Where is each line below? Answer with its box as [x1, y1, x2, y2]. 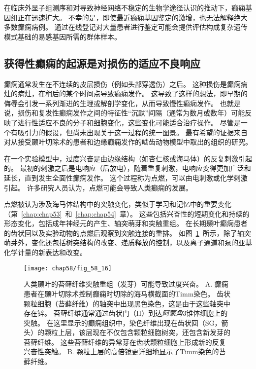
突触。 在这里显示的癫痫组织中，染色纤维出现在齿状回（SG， [24, 317, 222, 328]
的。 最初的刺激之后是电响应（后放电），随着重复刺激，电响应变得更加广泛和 [4, 163, 251, 173]
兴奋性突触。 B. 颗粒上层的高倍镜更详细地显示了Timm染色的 [24, 346, 219, 357]
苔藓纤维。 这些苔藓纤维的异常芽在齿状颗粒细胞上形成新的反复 [24, 336, 226, 347]
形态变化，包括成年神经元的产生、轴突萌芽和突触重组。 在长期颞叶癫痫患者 [4, 218, 248, 228]
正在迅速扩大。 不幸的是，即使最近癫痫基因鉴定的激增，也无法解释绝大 [17, 12, 248, 22]
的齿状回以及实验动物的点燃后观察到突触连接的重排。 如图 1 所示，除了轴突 [4, 227, 251, 238]
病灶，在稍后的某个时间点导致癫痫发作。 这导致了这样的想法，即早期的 [17, 88, 248, 99]
